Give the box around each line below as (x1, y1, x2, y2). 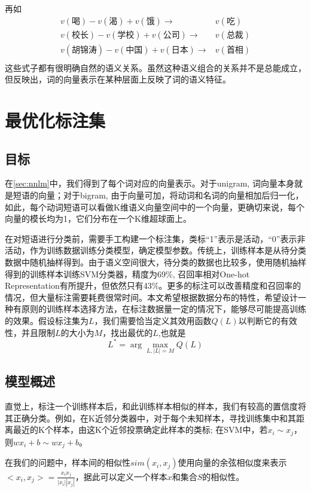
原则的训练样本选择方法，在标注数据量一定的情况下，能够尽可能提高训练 (21, 302, 306, 315)
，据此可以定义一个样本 (75, 470, 167, 482)
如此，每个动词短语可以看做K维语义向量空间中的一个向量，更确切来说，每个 (5, 200, 304, 213)
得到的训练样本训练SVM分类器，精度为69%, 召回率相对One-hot (5, 267, 250, 280)
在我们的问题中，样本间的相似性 (5, 456, 130, 469)
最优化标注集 (5, 108, 106, 133)
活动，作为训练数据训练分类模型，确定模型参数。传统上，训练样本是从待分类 (5, 244, 306, 256)
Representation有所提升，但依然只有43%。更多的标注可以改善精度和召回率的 (5, 279, 301, 292)
